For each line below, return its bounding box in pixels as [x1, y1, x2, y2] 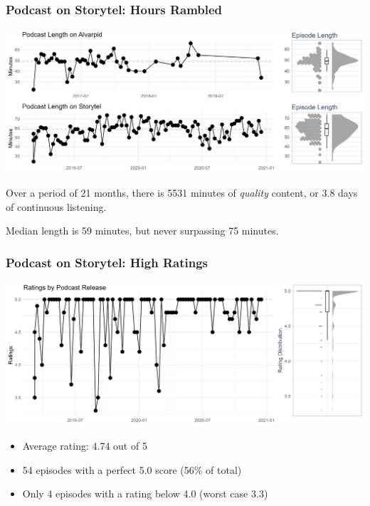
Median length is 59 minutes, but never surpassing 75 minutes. [6, 223, 279, 238]
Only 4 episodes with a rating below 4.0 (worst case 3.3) [22, 486, 268, 501]
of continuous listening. [6, 199, 107, 214]
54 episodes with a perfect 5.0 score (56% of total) [22, 462, 242, 477]
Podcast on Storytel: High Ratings [6, 253, 208, 271]
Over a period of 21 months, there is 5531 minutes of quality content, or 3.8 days [6, 185, 358, 200]
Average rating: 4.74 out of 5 [22, 438, 147, 453]
